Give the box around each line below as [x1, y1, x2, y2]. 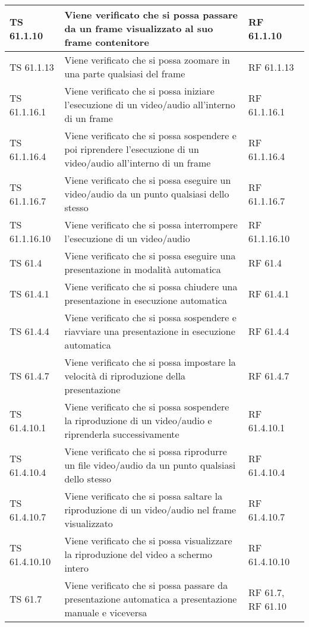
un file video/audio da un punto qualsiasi [64, 458, 236, 472]
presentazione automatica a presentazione [64, 592, 237, 606]
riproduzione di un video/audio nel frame [64, 503, 237, 516]
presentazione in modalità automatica [64, 262, 221, 276]
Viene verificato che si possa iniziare [64, 84, 215, 98]
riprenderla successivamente [64, 427, 179, 441]
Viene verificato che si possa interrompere [64, 218, 238, 231]
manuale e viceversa [64, 606, 147, 619]
